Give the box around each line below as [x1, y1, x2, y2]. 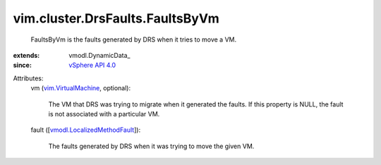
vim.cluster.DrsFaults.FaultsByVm [13, 11, 220, 26]
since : [13, 61, 32, 70]
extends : [13, 51, 40, 59]
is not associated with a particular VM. [48, 109, 160, 118]
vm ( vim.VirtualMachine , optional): [30, 84, 131, 92]
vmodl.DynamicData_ [68, 51, 131, 59]
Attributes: [13, 74, 44, 82]
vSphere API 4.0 [68, 61, 116, 70]
